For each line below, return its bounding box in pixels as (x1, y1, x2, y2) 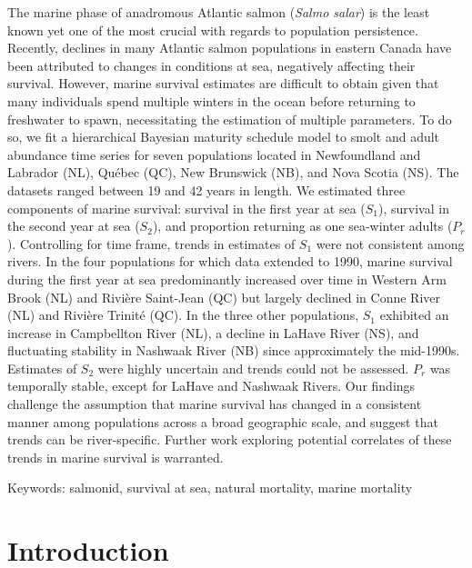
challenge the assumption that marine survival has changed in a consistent (7, 394, 422, 414)
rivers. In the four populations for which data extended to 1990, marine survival (7, 252, 453, 271)
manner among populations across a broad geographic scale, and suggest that (7, 412, 438, 431)
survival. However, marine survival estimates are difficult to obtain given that (7, 74, 439, 93)
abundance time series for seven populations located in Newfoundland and (7, 144, 421, 164)
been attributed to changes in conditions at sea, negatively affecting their (7, 55, 416, 75)
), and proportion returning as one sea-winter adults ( (152, 216, 453, 235)
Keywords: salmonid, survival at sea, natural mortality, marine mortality (7, 478, 413, 497)
